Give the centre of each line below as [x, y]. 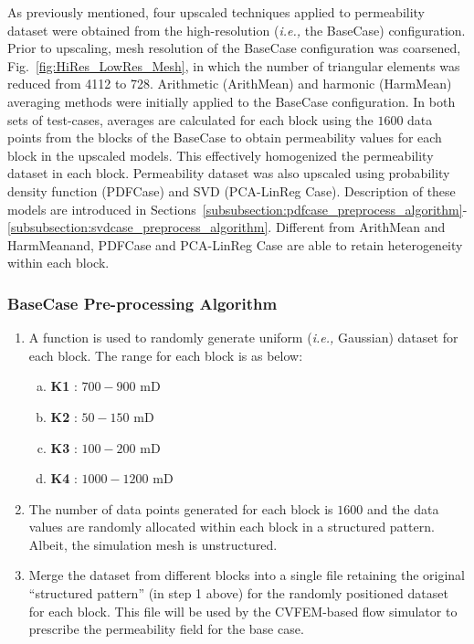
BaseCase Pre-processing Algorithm [142, 303]
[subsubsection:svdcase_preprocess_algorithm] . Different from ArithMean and [226, 227]
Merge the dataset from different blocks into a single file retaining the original [247, 575]
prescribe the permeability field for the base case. [166, 629]
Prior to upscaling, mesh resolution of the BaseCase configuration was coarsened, [234, 48]
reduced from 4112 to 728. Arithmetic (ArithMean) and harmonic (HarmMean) [230, 84]
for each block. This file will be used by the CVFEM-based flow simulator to [243, 611]
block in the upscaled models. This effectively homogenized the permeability [221, 155]
